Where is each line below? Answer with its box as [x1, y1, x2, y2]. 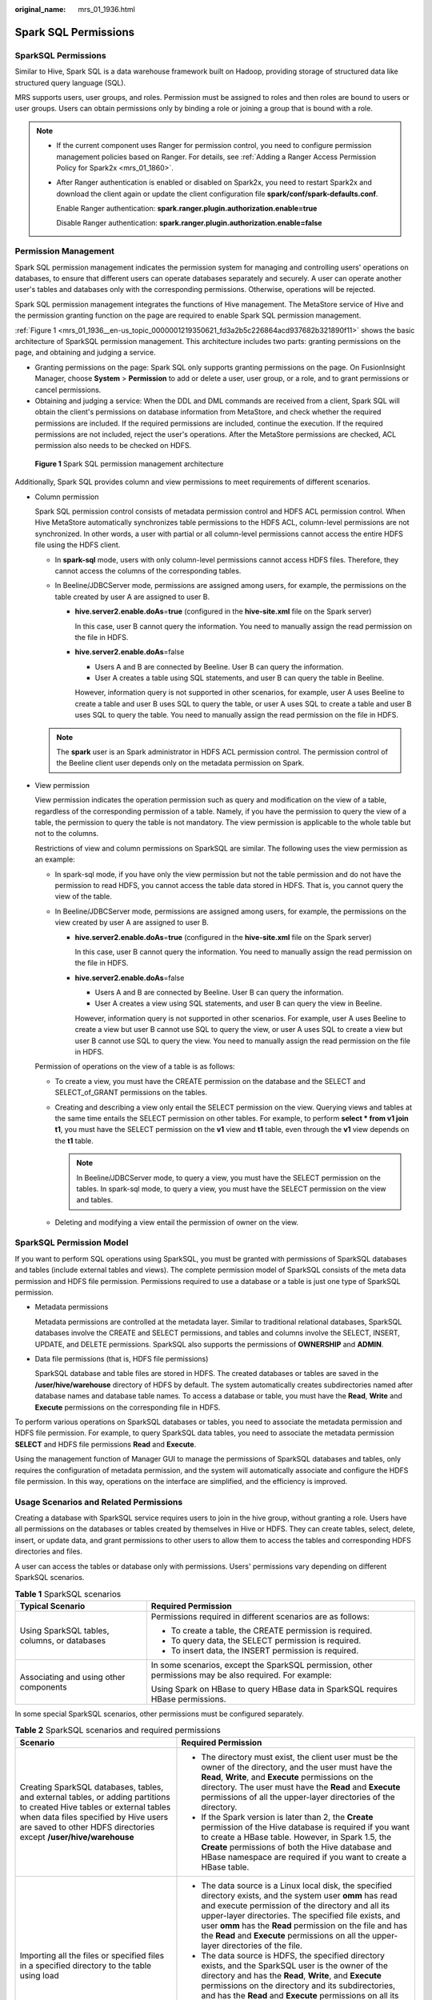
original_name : [14, 5, 66, 14]
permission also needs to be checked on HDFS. [34, 441, 192, 450]
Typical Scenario [19, 1600, 86, 1611]
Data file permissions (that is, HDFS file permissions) [34, 1354, 209, 1363]
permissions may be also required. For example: [150, 1669, 332, 1680]
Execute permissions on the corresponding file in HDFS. [34, 1402, 221, 1412]
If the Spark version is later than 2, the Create [201, 1811, 374, 1822]
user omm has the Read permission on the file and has [201, 1920, 408, 1931]
